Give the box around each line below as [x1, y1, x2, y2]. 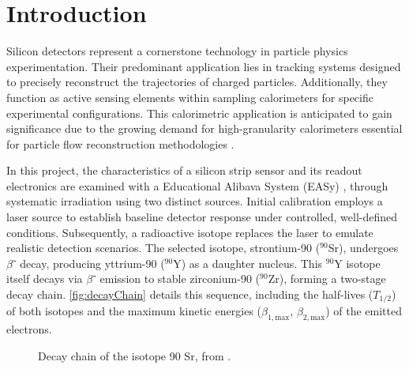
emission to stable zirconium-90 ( [99, 270, 261, 287]
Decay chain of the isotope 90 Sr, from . [38, 347, 231, 363]
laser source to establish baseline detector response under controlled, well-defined [6, 209, 398, 225]
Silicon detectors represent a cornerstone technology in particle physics [6, 43, 348, 59]
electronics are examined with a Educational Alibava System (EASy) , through [6, 177, 388, 194]
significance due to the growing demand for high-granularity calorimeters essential [6, 120, 403, 137]
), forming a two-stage [279, 270, 386, 287]
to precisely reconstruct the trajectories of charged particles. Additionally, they [6, 73, 388, 90]
